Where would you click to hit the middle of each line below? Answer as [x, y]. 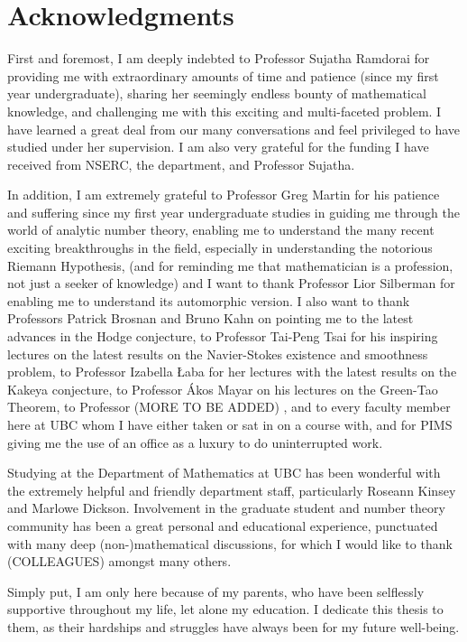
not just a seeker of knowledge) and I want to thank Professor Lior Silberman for [231, 283]
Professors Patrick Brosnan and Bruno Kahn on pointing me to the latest [211, 318]
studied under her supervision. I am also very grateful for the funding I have [218, 147]
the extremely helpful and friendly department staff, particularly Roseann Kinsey [232, 490]
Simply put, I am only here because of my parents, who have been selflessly [216, 591]
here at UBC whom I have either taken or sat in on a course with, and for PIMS [230, 424]
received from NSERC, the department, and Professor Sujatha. [181, 164]
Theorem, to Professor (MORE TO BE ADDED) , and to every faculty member [229, 407]
